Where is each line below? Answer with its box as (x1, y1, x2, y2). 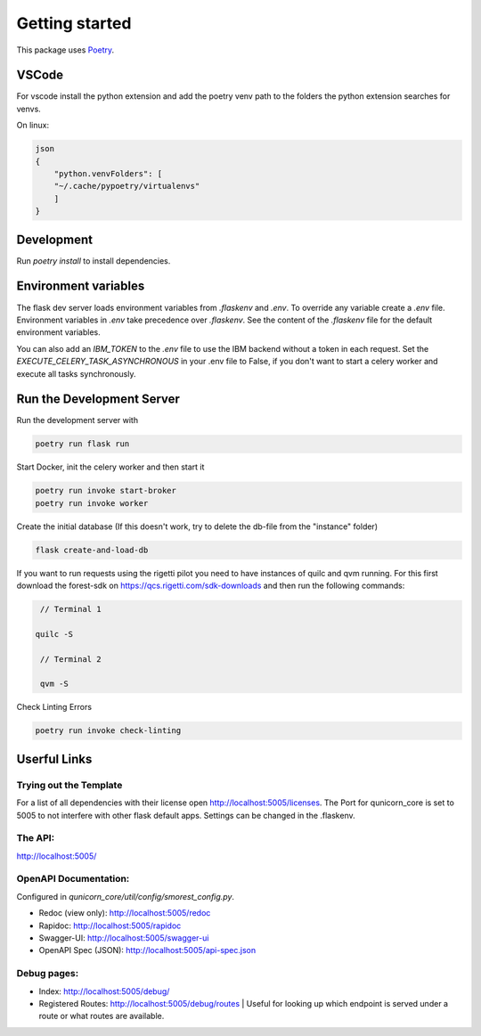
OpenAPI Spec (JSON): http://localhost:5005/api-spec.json (38, 945, 257, 956)
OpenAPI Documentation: (16, 873, 130, 885)
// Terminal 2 (40, 654, 102, 664)
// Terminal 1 (40, 604, 102, 615)
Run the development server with (16, 415, 138, 426)
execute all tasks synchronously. (16, 368, 136, 379)
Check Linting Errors (16, 702, 93, 713)
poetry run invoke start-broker (35, 485, 177, 496)
